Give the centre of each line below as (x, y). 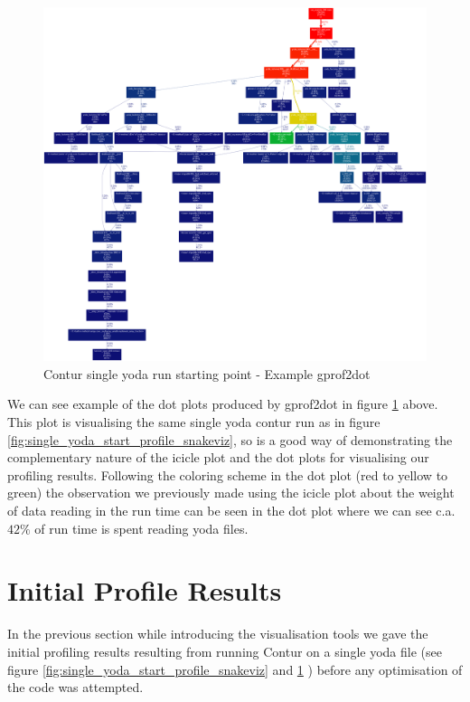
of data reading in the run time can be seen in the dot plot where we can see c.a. (231, 510)
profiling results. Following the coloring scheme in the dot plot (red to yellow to (228, 474)
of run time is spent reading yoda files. (141, 528)
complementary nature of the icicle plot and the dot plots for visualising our (218, 457)
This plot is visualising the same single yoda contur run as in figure (194, 422)
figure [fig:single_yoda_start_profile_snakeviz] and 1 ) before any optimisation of (235, 669)
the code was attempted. (75, 687)
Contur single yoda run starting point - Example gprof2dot (207, 373)
